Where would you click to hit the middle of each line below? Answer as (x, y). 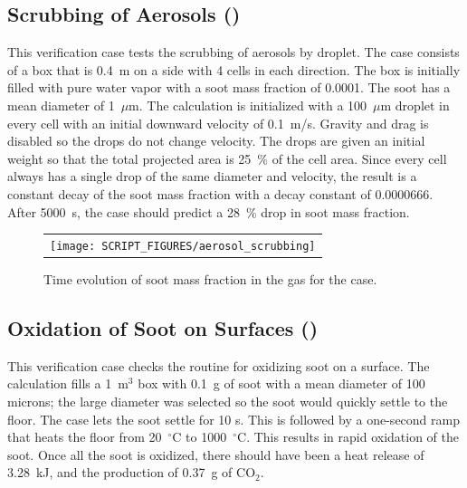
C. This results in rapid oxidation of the (348, 437)
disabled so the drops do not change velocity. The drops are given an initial (216, 141)
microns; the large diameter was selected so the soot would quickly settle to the (228, 402)
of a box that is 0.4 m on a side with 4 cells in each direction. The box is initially (234, 69)
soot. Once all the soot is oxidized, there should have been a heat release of (216, 454)
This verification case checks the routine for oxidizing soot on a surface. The (219, 365)
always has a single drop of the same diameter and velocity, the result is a (212, 176)
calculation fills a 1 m (68, 383)
